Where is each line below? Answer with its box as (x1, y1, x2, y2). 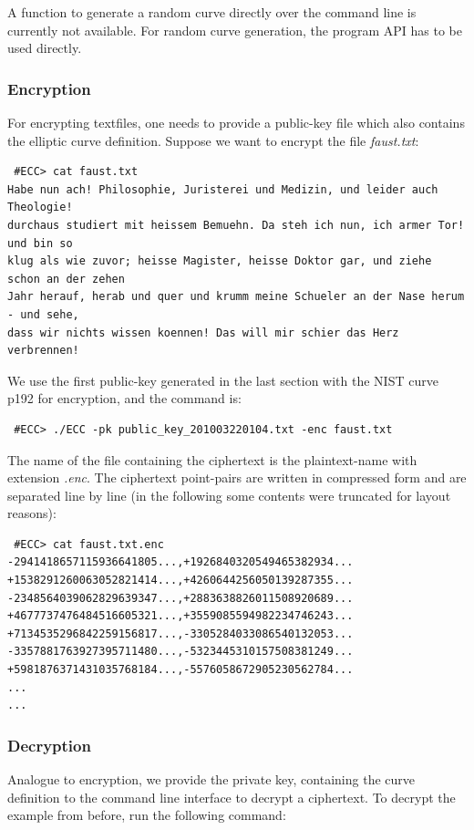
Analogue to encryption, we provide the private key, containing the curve (7, 770, 416, 789)
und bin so (7, 236, 73, 250)
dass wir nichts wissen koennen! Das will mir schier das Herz (7, 326, 399, 339)
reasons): (7, 503, 57, 523)
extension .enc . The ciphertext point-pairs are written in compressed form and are (7, 468, 467, 487)
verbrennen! (7, 344, 79, 358)
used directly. (7, 38, 82, 57)
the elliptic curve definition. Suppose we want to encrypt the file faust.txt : (7, 130, 419, 150)
